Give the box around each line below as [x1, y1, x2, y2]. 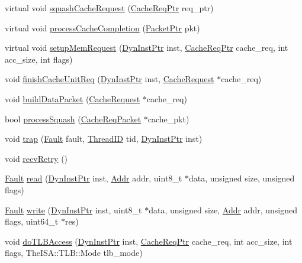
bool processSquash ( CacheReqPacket [5, 112, 142, 125]
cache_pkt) [147, 112, 189, 125]
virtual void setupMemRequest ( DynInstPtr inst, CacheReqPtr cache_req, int [5, 41, 288, 54]
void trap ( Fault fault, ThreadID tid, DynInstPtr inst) [5, 132, 203, 145]
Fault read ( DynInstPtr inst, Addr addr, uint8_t [5, 172, 182, 184]
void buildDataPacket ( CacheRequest [5, 92, 140, 105]
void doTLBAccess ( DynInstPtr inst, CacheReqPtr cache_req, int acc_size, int [5, 235, 293, 247]
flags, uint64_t [5, 215, 59, 228]
